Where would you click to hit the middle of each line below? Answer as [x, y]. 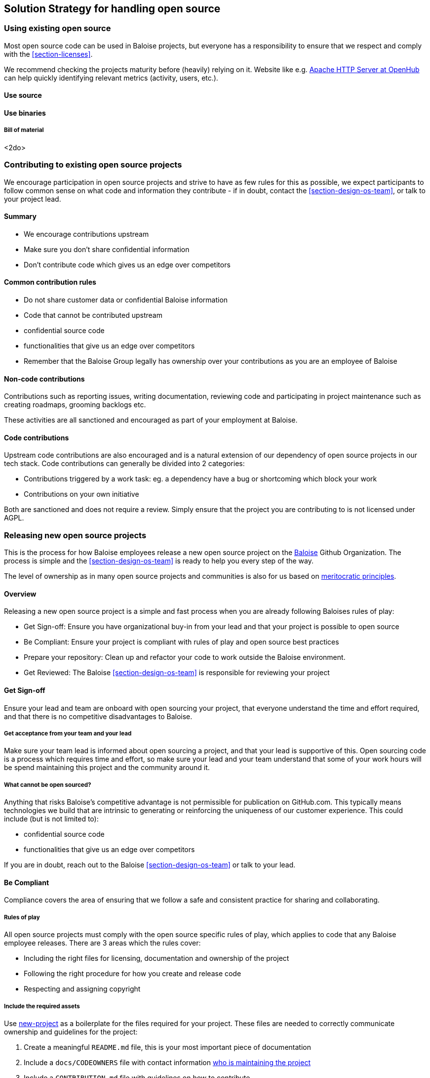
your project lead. [33, 199]
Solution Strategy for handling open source [112, 9]
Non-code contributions [44, 379]
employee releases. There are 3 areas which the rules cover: [102, 943]
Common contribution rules [50, 282]
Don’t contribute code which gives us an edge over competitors [127, 264]
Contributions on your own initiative [81, 494]
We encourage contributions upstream [86, 234]
